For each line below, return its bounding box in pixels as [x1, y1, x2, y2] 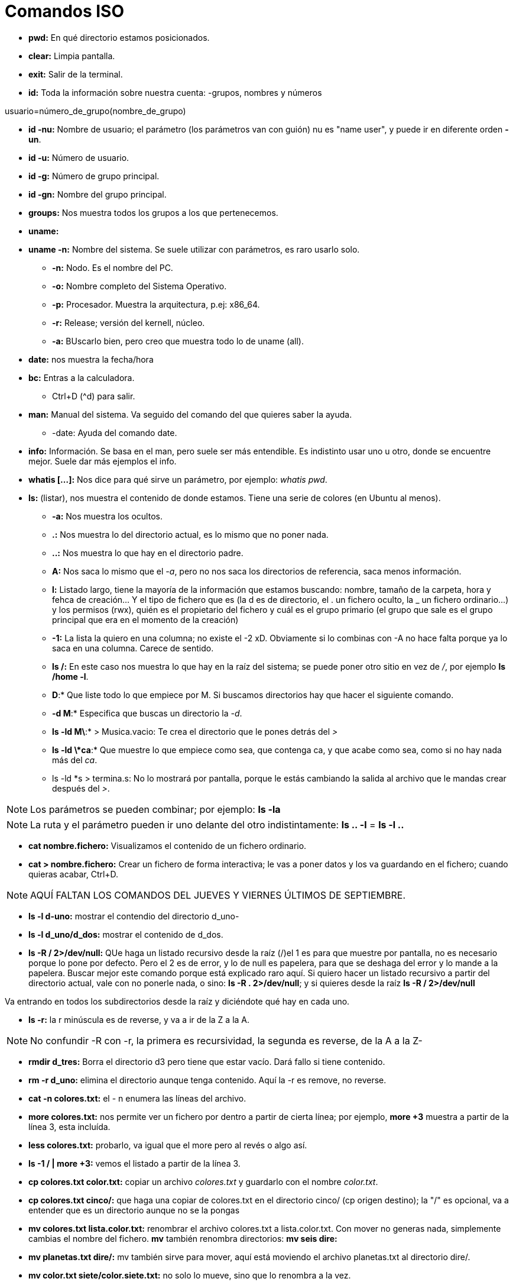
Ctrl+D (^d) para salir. [52, 390, 135, 401]
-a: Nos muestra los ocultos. [52, 511, 163, 521]
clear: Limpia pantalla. [28, 50, 115, 61]
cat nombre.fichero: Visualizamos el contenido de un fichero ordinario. [28, 840, 307, 851]
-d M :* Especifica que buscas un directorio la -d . [52, 708, 242, 718]
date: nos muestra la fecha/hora [28, 354, 154, 364]
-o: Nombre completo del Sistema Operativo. [52, 280, 227, 291]
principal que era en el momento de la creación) [52, 614, 239, 625]
